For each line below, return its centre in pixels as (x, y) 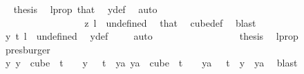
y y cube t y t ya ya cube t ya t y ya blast (151, 63)
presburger (28, 49)
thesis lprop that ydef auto (85, 9)
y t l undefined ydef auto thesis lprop (152, 36)
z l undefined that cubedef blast (170, 22)
